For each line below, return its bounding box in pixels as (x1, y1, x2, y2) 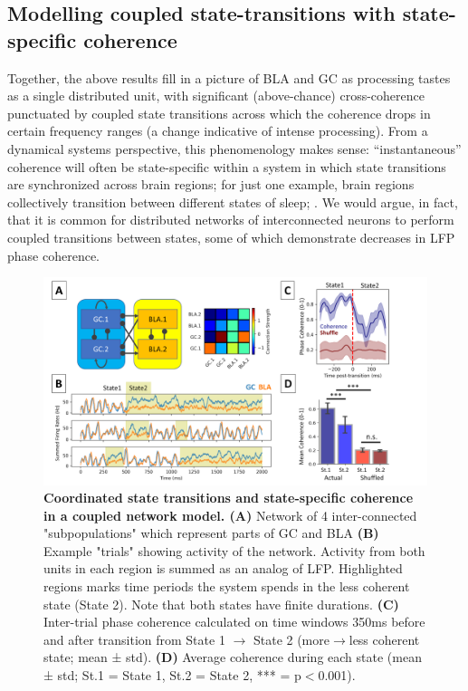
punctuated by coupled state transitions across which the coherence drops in (7, 103, 431, 122)
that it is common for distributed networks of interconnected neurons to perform (7, 210, 454, 229)
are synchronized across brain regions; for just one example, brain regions (7, 175, 415, 194)
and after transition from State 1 (43, 629, 225, 648)
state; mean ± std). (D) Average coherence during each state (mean (43, 648, 422, 667)
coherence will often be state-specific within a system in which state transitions (7, 157, 446, 176)
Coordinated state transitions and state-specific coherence (43, 488, 414, 507)
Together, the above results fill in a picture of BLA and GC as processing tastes (7, 68, 451, 87)
